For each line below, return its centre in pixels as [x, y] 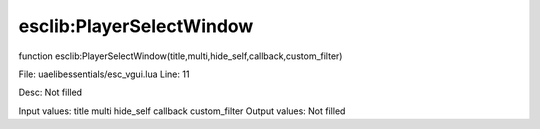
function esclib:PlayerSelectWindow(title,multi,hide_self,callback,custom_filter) [180, 56]
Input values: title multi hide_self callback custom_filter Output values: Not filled [182, 111]
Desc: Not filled [50, 92]
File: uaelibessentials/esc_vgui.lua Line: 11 [104, 74]
